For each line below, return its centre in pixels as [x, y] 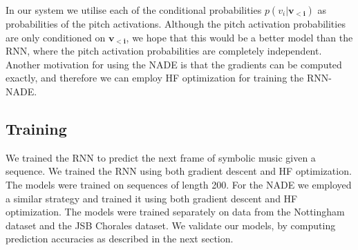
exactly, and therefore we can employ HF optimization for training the [155, 78]
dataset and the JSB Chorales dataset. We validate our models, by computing [171, 225]
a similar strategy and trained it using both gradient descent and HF [152, 198]
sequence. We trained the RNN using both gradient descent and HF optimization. [179, 171]
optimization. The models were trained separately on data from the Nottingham [175, 212]
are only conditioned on [56, 37]
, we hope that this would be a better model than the [239, 37]
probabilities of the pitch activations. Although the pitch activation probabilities [176, 23]
